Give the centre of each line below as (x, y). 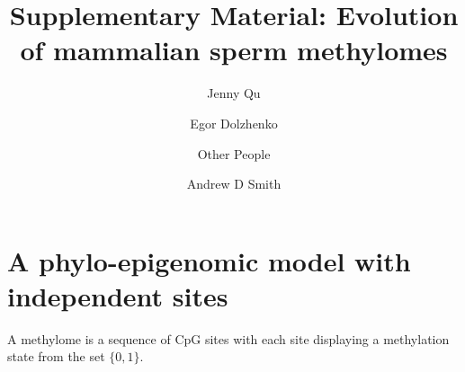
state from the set (56, 356)
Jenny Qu (234, 93)
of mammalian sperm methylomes (234, 50)
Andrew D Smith (234, 184)
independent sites (118, 295)
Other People (234, 153)
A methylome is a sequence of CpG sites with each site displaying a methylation (228, 338)
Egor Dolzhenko (234, 123)
